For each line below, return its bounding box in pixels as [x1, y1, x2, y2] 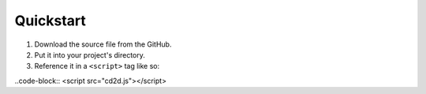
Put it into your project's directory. [34, 50, 145, 59]
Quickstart [14, 12, 87, 29]
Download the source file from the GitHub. [34, 39, 172, 49]
